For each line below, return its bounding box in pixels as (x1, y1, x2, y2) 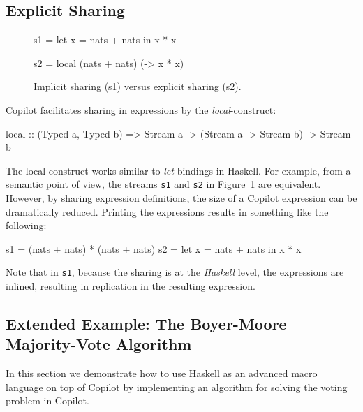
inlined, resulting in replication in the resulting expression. (6, 279, 255, 293)
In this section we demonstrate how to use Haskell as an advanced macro (6, 366, 318, 381)
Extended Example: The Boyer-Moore (6, 313, 287, 334)
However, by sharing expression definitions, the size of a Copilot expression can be (6, 191, 357, 205)
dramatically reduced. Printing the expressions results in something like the (6, 204, 329, 219)
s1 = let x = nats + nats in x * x (34, 32, 177, 47)
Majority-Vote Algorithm (6, 333, 192, 355)
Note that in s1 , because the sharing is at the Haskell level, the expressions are (6, 265, 344, 279)
